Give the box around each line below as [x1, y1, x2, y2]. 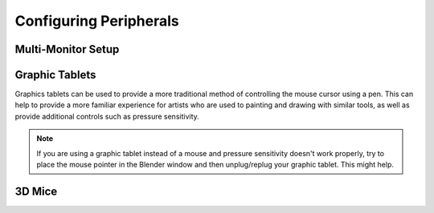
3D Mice [14, 184, 58, 198]
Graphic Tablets [14, 68, 96, 82]
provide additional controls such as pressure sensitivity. [14, 111, 200, 121]
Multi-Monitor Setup [14, 42, 120, 56]
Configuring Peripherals [14, 12, 180, 30]
